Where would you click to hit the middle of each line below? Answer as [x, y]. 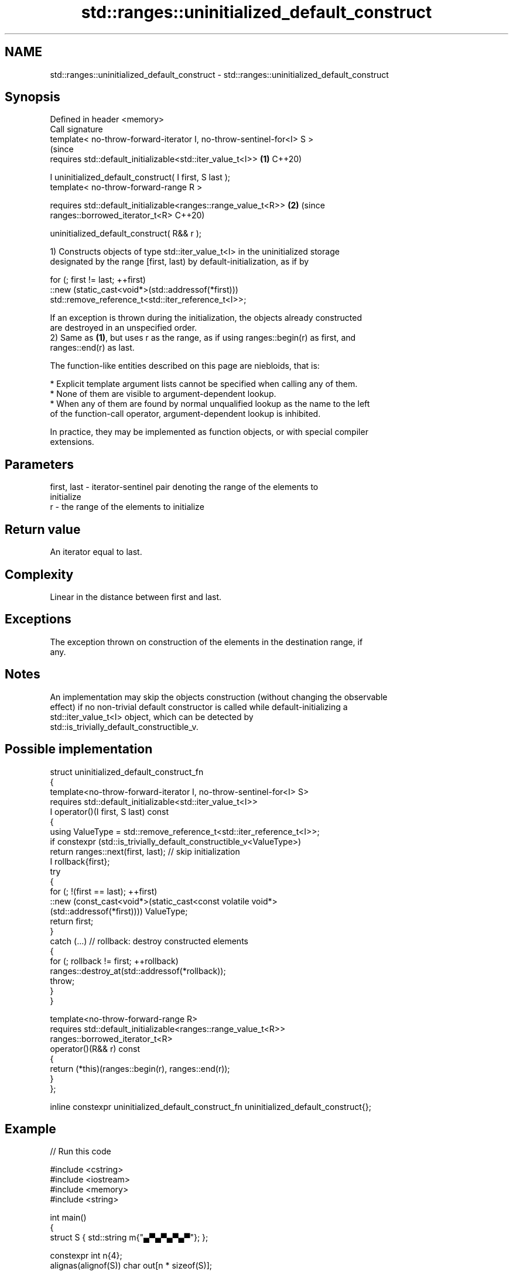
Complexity [39, 574]
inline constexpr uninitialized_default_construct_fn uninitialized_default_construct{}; [211, 1106]
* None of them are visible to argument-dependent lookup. [163, 394]
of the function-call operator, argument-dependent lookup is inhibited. [185, 414]
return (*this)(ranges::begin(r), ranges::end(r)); [140, 1068]
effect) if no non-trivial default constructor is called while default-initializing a [199, 707]
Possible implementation [79, 749]
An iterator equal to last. [96, 552]
